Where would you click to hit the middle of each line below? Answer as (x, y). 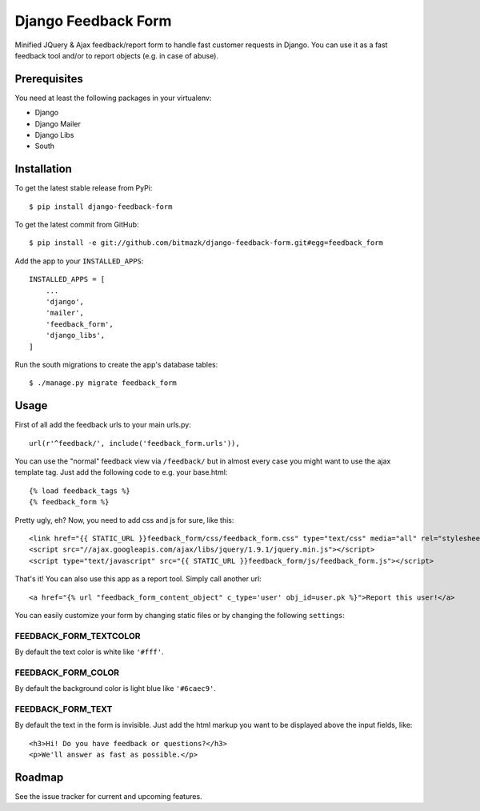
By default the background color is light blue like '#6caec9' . (115, 689)
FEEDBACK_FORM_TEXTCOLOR (78, 636)
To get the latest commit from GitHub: (77, 225)
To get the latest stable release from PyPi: (84, 188)
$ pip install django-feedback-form (101, 207)
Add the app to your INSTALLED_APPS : (79, 261)
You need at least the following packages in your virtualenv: (113, 98)
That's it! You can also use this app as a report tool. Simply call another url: (138, 579)
